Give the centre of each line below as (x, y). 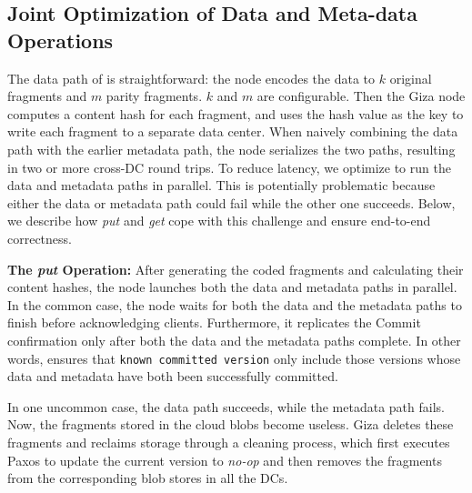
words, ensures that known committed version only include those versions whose (234, 358)
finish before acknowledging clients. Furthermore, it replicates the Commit (214, 322)
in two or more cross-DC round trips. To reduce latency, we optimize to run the (229, 167)
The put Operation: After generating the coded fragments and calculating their (236, 269)
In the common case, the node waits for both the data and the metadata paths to (235, 304)
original (411, 78)
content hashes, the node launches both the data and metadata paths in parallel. (232, 287)
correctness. (40, 238)
